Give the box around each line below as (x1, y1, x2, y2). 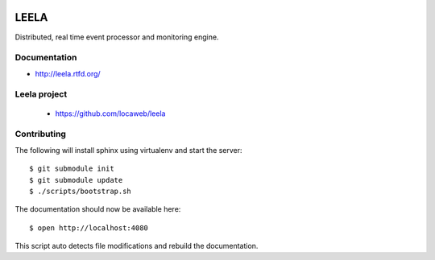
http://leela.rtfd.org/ (35, 68, 101, 78)
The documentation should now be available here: (14, 204, 181, 214)
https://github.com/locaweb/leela (55, 109, 166, 118)
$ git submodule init (29, 164, 114, 173)
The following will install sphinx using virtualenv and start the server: (14, 145, 242, 155)
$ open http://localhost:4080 (29, 223, 149, 233)
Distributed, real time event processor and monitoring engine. (14, 32, 219, 42)
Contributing (14, 129, 66, 140)
